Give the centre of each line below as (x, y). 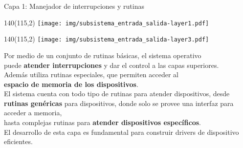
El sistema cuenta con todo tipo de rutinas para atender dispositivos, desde (117, 94)
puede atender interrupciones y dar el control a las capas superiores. (111, 65)
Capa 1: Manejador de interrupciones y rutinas (74, 6)
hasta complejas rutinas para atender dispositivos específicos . (102, 122)
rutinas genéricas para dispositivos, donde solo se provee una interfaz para (119, 103)
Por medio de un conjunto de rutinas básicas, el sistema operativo (103, 55)
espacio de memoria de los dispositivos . (71, 84)
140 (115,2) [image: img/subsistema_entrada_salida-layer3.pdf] (107, 39)
